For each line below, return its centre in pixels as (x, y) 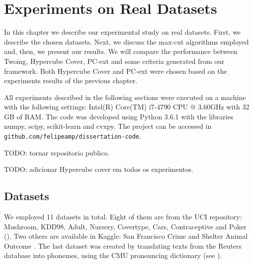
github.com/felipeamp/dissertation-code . (73, 136)
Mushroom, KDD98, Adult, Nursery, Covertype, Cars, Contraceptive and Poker (125, 226)
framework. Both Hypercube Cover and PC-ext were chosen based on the (116, 71)
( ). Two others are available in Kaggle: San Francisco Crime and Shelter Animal (126, 236)
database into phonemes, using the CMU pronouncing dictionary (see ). (113, 255)
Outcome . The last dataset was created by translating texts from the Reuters (123, 245)
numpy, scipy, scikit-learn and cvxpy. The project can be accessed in (108, 126)
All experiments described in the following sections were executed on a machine (125, 97)
